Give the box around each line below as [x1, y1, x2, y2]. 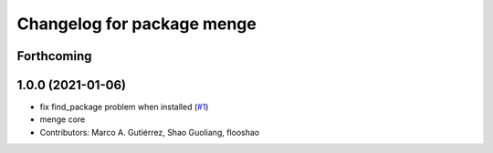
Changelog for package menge [16, 14, 257, 34]
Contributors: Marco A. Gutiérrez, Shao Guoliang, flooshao [39, 127, 260, 138]
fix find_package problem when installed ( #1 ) [39, 101, 209, 113]
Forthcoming [16, 48, 92, 64]
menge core [39, 114, 86, 125]
